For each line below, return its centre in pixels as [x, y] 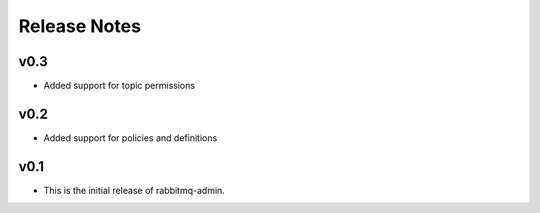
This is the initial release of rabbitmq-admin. [134, 190]
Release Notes [80, 26]
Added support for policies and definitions [130, 137]
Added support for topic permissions [119, 86]
